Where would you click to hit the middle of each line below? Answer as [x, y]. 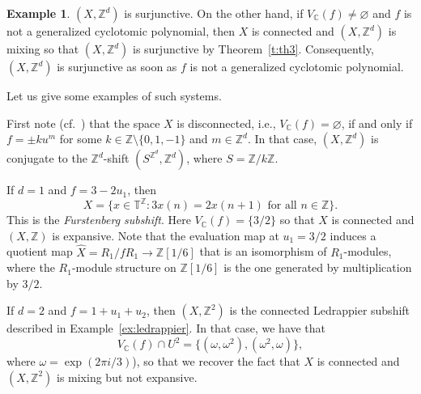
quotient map [40, 251]
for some [81, 139]
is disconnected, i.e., [226, 123]
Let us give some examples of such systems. [114, 95]
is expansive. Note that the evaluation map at [166, 235]
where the [31, 267]
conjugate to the [47, 158]
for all [282, 206]
